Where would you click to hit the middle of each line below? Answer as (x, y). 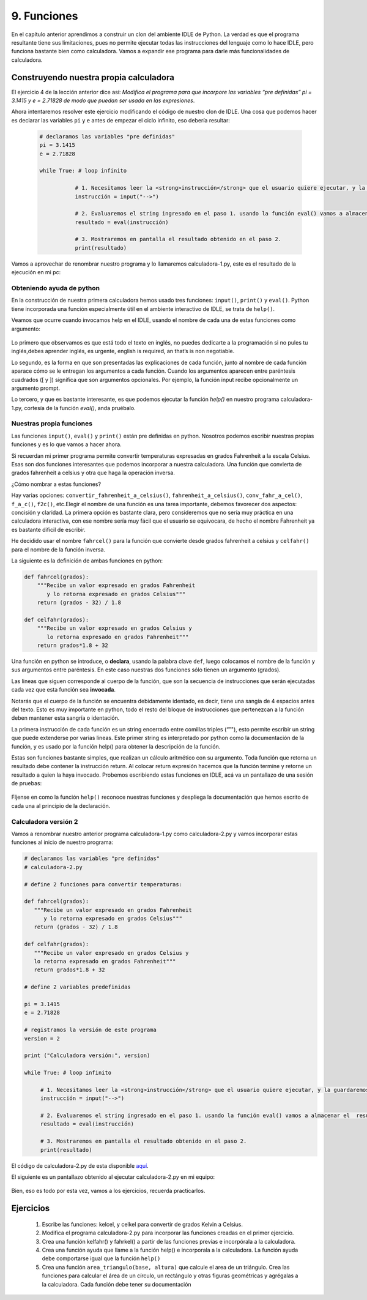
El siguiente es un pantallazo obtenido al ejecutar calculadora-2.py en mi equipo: (113, 1177)
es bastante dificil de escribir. (48, 529)
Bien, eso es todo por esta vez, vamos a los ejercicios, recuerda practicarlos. (108, 1191)
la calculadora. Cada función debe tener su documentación (117, 1284)
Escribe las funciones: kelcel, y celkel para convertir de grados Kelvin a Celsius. (143, 1224)
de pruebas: (27, 783)
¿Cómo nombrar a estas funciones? (56, 484)
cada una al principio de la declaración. (61, 805)
